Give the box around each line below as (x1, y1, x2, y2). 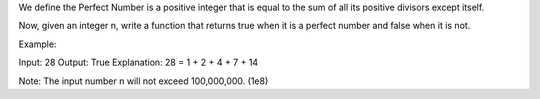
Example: (18, 38, 57, 50)
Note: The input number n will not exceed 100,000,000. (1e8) (18, 75, 269, 87)
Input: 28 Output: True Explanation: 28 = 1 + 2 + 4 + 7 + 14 (18, 56, 259, 69)
